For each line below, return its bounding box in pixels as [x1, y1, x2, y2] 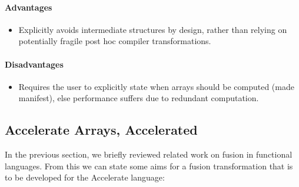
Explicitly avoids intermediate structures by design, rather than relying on [18, 23, 287, 35]
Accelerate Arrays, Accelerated [5, 121, 198, 139]
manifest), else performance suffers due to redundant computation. [18, 92, 259, 104]
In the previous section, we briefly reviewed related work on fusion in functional [5, 148, 293, 161]
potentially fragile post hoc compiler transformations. [18, 35, 211, 47]
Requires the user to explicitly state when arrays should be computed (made [18, 80, 294, 92]
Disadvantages [5, 58, 64, 70]
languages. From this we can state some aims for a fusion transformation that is [5, 159, 293, 172]
